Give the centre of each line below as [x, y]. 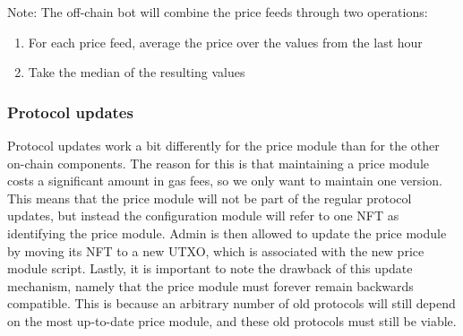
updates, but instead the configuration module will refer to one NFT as [203, 215]
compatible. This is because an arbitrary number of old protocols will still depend [231, 303]
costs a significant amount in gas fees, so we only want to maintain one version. [225, 181]
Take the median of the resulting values [137, 72]
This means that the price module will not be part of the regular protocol [210, 198]
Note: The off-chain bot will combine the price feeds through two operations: [218, 12]
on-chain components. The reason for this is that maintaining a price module [218, 163]
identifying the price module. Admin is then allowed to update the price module [227, 233]
